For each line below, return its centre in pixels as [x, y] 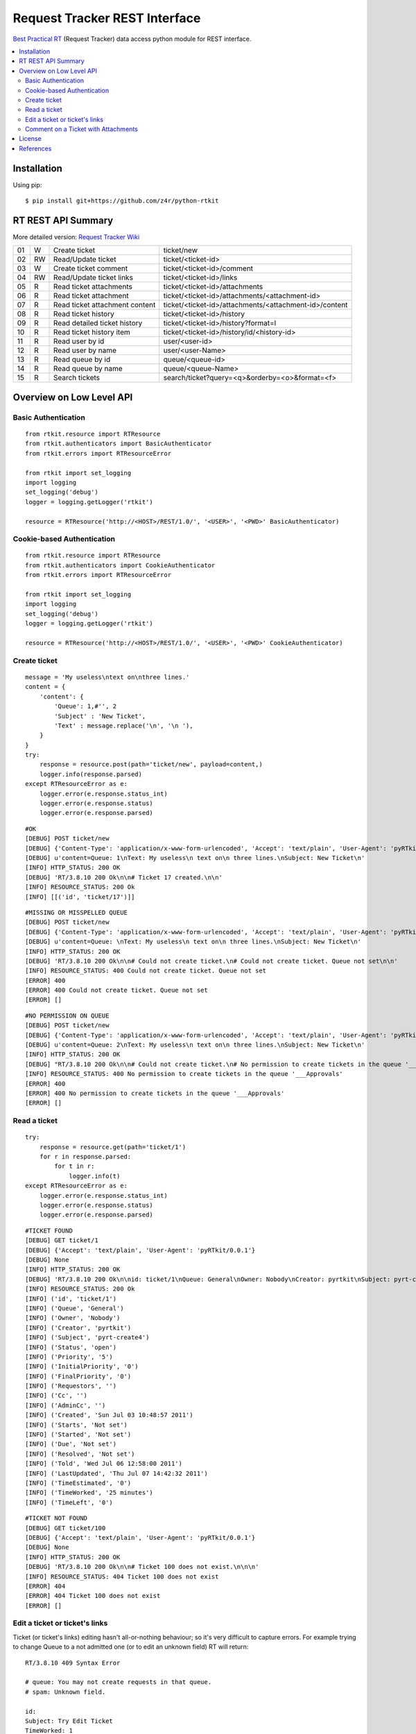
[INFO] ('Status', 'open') [71, 1347]
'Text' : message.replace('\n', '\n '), [124, 726]
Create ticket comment [90, 268]
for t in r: [75, 1166]
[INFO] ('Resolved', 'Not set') [80, 1454]
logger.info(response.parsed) [90, 774]
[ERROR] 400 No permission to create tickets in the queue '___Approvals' [155, 1093]
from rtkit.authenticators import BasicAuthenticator [118, 444]
